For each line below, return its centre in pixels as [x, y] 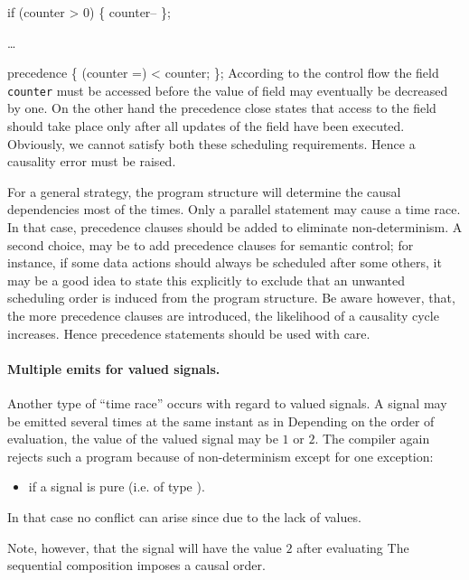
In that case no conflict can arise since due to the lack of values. [184, 516]
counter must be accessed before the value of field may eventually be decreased [228, 90]
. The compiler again [372, 439]
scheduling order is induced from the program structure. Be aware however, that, [231, 298]
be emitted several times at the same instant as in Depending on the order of [221, 421]
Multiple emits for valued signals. [114, 368]
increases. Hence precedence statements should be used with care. [189, 333]
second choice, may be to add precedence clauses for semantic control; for [211, 244]
